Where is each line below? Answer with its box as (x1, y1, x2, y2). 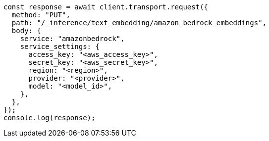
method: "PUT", (11, 11, 70, 19)
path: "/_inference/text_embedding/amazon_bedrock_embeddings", (11, 19, 267, 27)
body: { (11, 27, 41, 35)
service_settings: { (20, 43, 100, 50)
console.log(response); (3, 114, 96, 122)
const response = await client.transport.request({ (3, 3, 209, 11)
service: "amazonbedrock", (20, 35, 125, 43)
